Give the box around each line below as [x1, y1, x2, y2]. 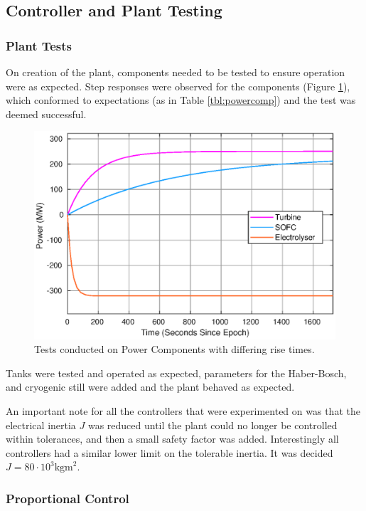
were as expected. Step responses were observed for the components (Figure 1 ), [6, 78, 350, 93]
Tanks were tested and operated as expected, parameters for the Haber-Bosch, [6, 365, 347, 380]
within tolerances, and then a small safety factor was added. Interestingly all [6, 431, 339, 446]
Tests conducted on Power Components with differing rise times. [34, 342, 315, 357]
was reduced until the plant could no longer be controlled [87, 417, 338, 432]
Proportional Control [6, 489, 129, 507]
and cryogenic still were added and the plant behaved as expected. [6, 379, 295, 394]
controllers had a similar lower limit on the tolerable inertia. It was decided [6, 445, 333, 460]
